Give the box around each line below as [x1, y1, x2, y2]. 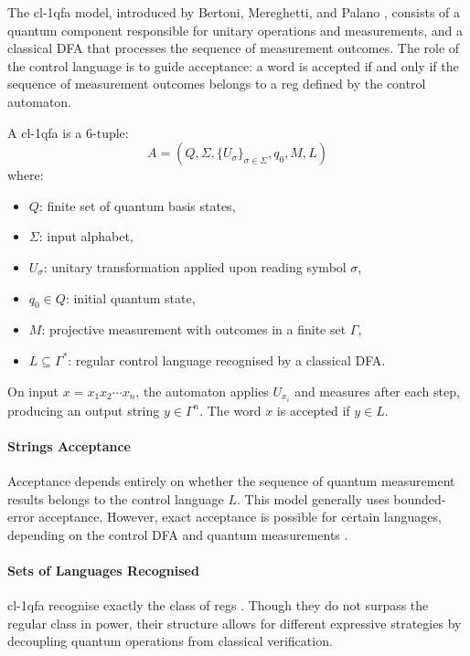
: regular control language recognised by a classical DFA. [68, 350, 386, 369]
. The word [199, 400, 262, 419]
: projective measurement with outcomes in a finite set [41, 320, 347, 339]
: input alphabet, [38, 227, 134, 246]
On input [7, 381, 59, 400]
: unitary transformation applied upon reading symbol [43, 257, 347, 276]
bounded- [393, 489, 446, 508]
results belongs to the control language [7, 489, 224, 508]
